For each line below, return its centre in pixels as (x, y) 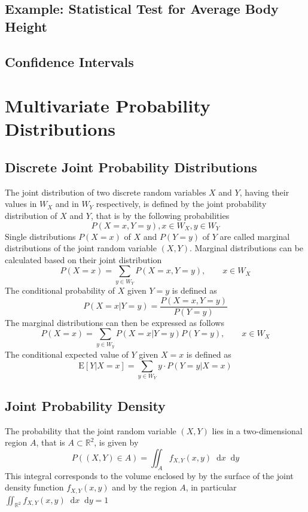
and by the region (144, 487)
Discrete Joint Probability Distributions (131, 167)
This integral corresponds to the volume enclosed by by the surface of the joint (149, 475)
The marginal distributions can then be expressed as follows (115, 322)
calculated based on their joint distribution (83, 259)
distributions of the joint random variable (81, 248)
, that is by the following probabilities (160, 215)
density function (34, 487)
